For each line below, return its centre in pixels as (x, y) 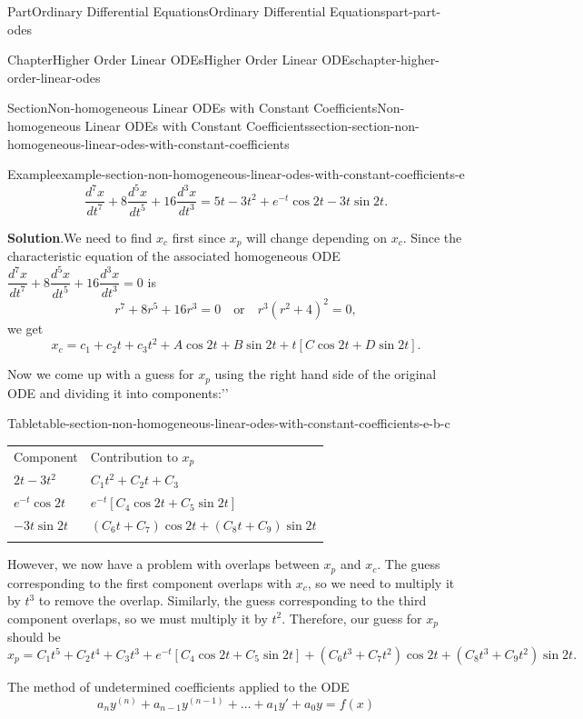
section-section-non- (365, 125)
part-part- (413, 11)
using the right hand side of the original (326, 374)
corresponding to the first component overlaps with (150, 582)
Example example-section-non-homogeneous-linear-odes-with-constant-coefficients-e (236, 174)
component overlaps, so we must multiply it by (138, 618)
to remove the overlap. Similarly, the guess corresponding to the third (232, 600)
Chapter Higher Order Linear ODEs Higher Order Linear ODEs (181, 60)
